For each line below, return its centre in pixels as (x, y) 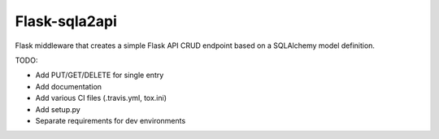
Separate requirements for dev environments (111, 120)
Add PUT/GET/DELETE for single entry (100, 75)
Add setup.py (58, 109)
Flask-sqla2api (66, 21)
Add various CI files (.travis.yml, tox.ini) (101, 98)
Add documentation (68, 86)
